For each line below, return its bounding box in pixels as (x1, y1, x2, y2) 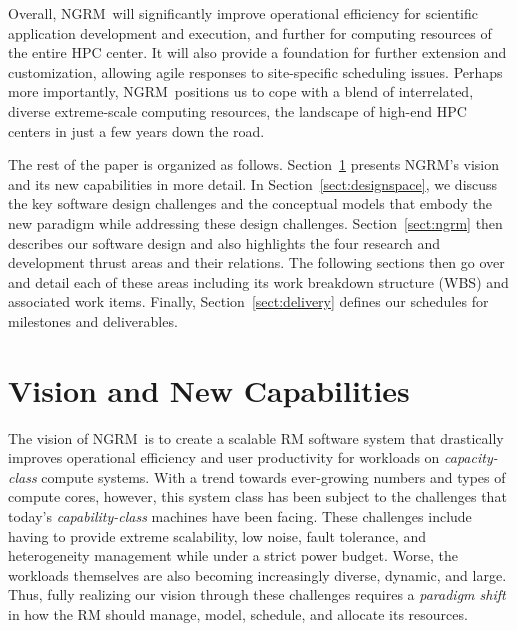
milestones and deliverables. (8, 310, 178, 331)
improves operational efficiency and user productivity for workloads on (8, 447, 440, 468)
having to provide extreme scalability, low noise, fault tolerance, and (8, 525, 426, 546)
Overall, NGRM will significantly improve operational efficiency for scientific (8, 3, 479, 23)
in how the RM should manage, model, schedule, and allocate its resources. (8, 603, 468, 624)
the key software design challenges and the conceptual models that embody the (8, 193, 493, 214)
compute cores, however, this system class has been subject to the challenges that (8, 486, 507, 507)
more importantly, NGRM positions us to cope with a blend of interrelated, (8, 81, 474, 102)
